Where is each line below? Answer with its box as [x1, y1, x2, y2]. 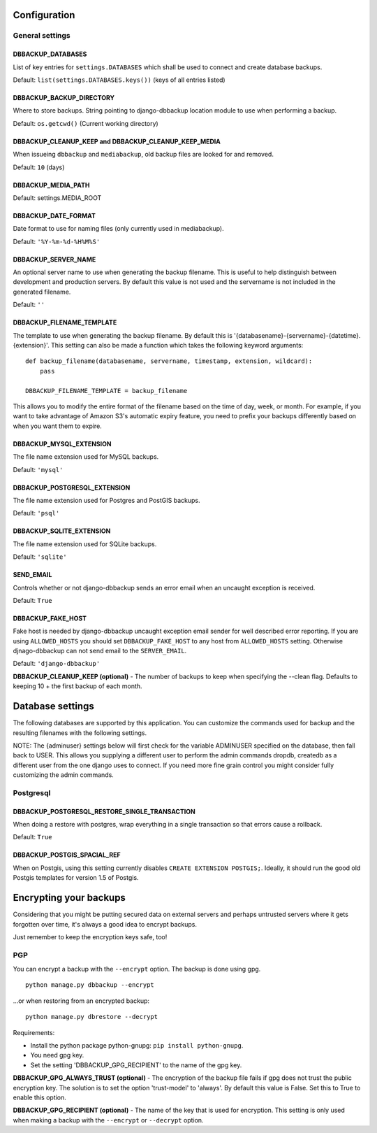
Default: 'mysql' [13, 465, 64, 473]
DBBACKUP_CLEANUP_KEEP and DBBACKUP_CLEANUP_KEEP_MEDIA [13, 137, 221, 145]
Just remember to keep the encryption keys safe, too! [13, 932, 168, 941]
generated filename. [13, 287, 71, 296]
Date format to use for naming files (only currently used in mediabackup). [13, 225, 224, 233]
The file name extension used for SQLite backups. [13, 539, 157, 548]
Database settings [13, 700, 94, 713]
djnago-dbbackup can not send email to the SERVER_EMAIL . [13, 647, 187, 655]
